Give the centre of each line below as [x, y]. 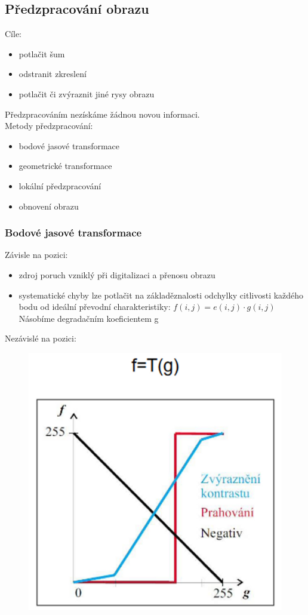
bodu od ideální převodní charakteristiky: [95, 307]
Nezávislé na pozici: [41, 338]
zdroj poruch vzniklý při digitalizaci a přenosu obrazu [117, 274]
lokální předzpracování [60, 185]
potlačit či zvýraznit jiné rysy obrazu [87, 93]
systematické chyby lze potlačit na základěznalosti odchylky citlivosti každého [161, 295]
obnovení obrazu [49, 206]
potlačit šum [42, 53]
